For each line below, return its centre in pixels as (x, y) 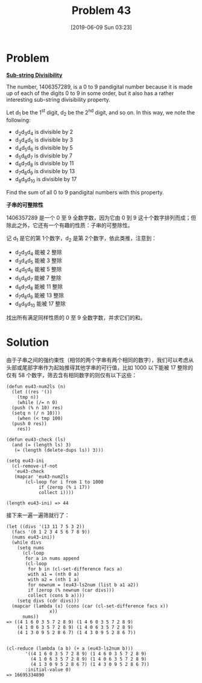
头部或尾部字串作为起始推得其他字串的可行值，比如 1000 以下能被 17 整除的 (100, 368)
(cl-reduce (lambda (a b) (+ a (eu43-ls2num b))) (70, 648)
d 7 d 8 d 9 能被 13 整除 (39, 296)
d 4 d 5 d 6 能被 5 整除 (38, 270)
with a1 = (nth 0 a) (54, 575)
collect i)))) (56, 493)
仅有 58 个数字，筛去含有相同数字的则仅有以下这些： (72, 375)
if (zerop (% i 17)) (64, 487)
